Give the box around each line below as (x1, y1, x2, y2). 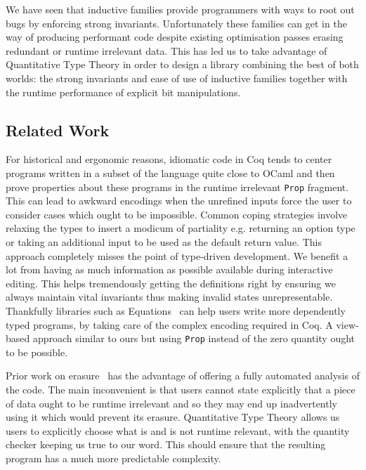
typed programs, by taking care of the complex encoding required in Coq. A (6, 317, 333, 332)
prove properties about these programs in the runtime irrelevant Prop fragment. (6, 179, 349, 194)
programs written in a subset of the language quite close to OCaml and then (6, 165, 335, 180)
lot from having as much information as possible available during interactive (6, 262, 333, 277)
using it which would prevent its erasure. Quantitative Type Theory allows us (6, 410, 340, 424)
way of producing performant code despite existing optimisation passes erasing (6, 30, 344, 44)
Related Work (6, 119, 110, 141)
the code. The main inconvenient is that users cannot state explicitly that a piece (6, 381, 355, 396)
